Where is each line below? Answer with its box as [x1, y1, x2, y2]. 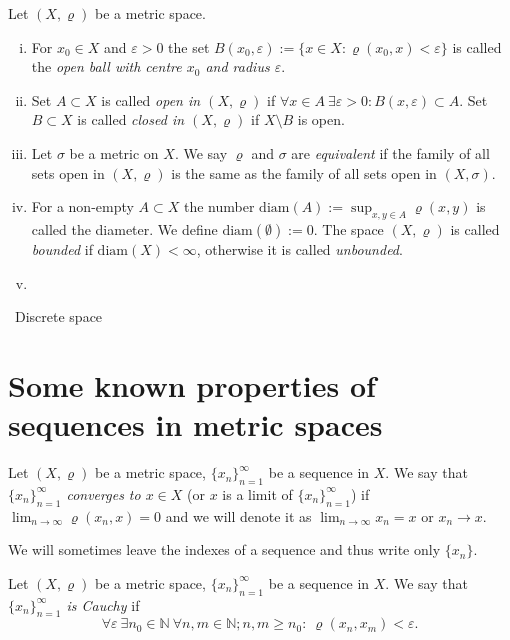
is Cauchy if [66, 594, 140, 615]
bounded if [31, 238, 93, 259]
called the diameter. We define [31, 218, 218, 239]
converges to [66, 483, 141, 504]
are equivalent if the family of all [291, 142, 490, 163]
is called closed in [77, 109, 185, 130]
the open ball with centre [31, 56, 182, 77]
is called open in [101, 89, 201, 110]
